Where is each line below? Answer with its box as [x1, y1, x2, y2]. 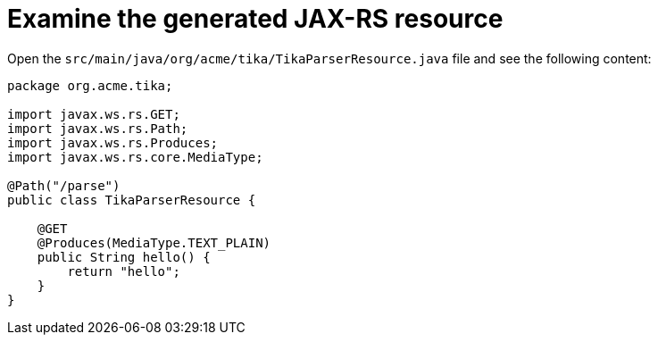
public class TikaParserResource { [7, 192, 256, 207]
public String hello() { [37, 249, 211, 264]
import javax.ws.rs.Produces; [7, 135, 219, 150]
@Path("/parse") [7, 178, 121, 193]
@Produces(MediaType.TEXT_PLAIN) [37, 235, 271, 250]
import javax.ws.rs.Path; [7, 121, 188, 136]
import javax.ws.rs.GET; [7, 106, 180, 121]
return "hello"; [67, 263, 180, 279]
